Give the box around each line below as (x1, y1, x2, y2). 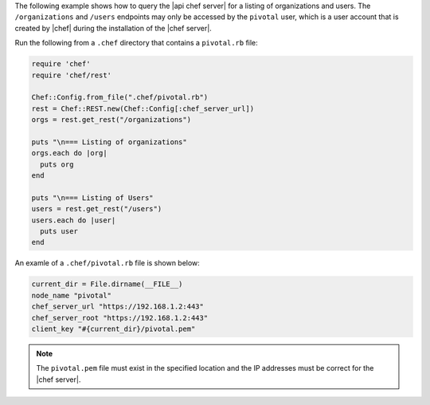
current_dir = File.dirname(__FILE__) (31, 280, 183, 289)
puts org (40, 159, 74, 169)
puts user (40, 227, 79, 236)
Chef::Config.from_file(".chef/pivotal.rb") (31, 92, 209, 102)
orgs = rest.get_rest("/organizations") (31, 116, 191, 124)
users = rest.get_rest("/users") (31, 204, 162, 214)
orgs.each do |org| (31, 148, 107, 158)
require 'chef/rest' (31, 70, 111, 80)
